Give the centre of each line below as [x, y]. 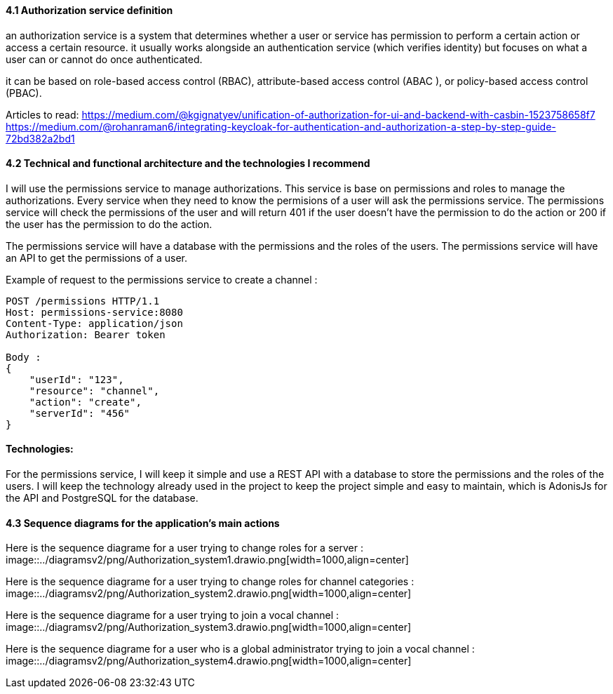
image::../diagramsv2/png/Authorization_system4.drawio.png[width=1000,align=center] [209, 661]
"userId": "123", [76, 379]
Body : [23, 357]
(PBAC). [24, 93]
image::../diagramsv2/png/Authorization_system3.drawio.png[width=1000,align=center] [209, 627]
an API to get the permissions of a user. [96, 258]
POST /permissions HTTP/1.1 [83, 301]
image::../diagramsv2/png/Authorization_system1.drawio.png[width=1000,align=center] [207, 560]
